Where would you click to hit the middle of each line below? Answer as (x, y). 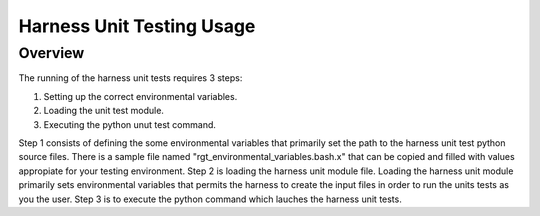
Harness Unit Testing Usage (137, 26)
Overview (51, 53)
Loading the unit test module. (104, 111)
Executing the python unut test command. (130, 124)
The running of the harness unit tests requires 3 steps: (130, 78)
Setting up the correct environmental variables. (140, 96)
